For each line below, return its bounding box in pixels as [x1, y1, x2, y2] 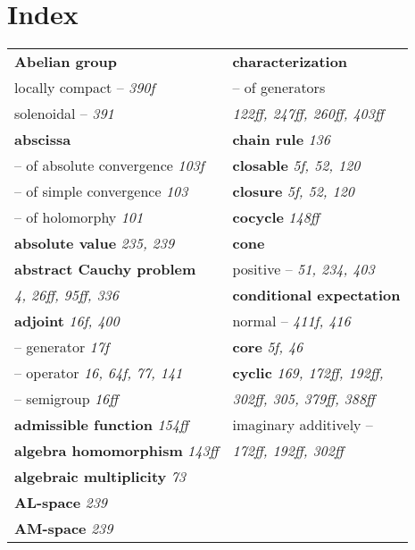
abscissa [14, 129, 71, 150]
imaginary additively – [232, 414, 373, 436]
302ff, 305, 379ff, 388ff [232, 388, 375, 410]
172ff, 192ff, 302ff [232, 440, 344, 461]
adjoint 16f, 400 [14, 310, 120, 332]
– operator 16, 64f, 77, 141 [14, 362, 183, 384]
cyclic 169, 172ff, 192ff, [232, 362, 384, 384]
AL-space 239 [14, 492, 108, 513]
